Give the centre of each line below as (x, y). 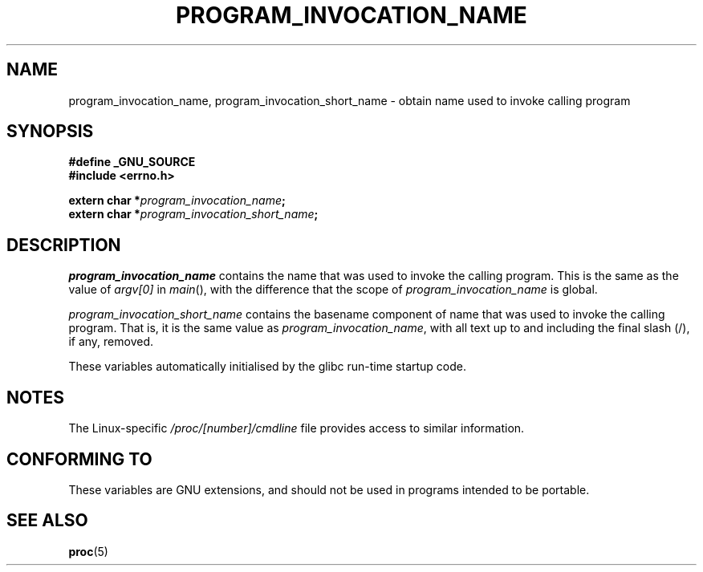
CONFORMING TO (79, 459)
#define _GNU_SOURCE (132, 162)
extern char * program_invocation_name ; (177, 201)
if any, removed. (111, 342)
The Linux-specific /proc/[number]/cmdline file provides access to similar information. (297, 428)
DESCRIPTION (64, 245)
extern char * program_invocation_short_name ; (193, 214)
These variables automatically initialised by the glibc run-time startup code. (268, 367)
